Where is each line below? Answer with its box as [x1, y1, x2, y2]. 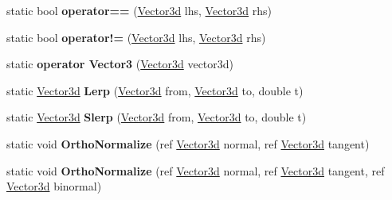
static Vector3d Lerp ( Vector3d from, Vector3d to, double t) [6, 82, 304, 98]
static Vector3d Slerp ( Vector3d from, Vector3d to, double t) [6, 109, 307, 125]
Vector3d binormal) [6, 178, 102, 194]
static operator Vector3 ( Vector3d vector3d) [6, 56, 234, 72]
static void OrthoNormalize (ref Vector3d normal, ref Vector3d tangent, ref [6, 162, 385, 179]
